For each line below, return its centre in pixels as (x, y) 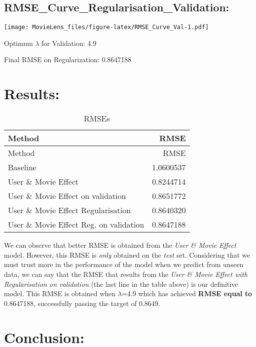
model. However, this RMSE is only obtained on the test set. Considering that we (127, 254)
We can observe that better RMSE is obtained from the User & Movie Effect (120, 245)
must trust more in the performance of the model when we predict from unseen (124, 264)
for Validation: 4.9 (69, 43)
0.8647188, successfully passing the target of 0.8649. (82, 303)
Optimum (18, 43)
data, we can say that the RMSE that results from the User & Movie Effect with (126, 274)
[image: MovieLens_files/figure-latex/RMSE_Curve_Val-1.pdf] (107, 27)
